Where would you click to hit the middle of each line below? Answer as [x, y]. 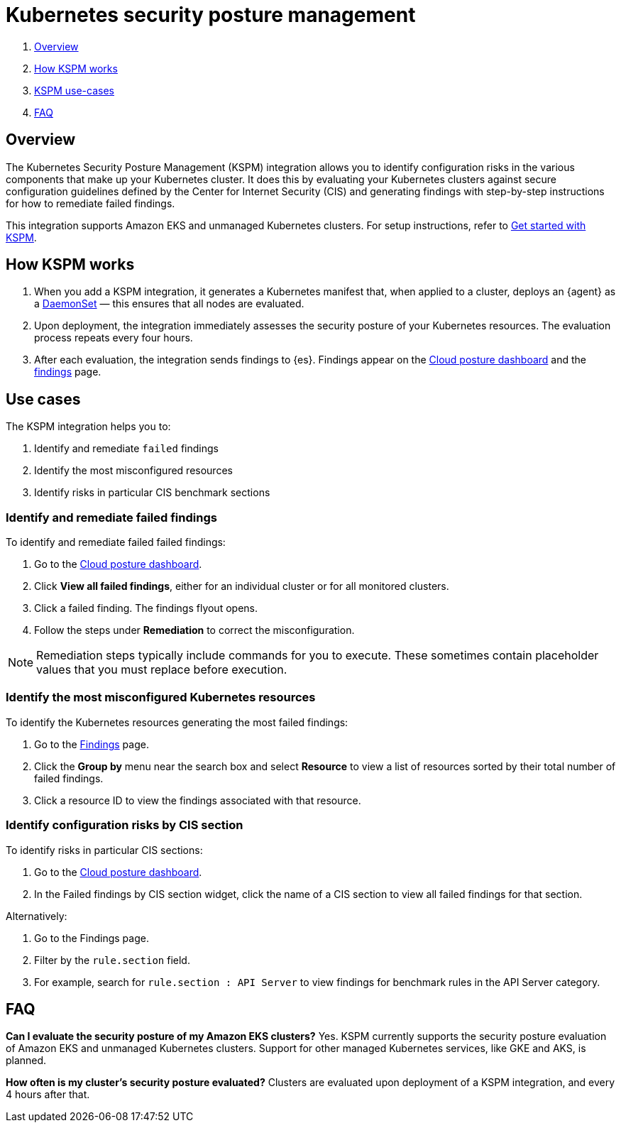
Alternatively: [37, 916]
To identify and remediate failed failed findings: [116, 542]
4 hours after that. [48, 1095]
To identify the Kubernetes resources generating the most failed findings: [177, 722]
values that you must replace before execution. [162, 670]
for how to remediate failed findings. [90, 203]
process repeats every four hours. [114, 338]
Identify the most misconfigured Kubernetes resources [161, 697]
